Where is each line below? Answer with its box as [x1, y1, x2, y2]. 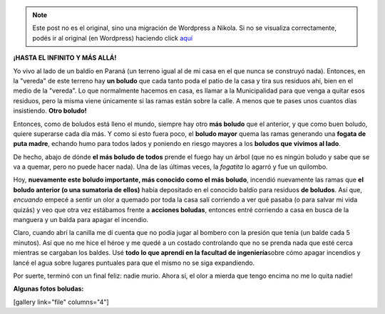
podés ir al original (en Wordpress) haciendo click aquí [32, 33, 192, 42]
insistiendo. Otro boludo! [13, 107, 87, 115]
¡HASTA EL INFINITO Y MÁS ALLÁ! [13, 53, 117, 62]
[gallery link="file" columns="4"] [13, 298, 110, 306]
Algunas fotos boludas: [13, 285, 84, 293]
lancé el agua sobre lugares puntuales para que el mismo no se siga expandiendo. [13, 258, 255, 267]
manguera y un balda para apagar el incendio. [13, 216, 149, 224]
